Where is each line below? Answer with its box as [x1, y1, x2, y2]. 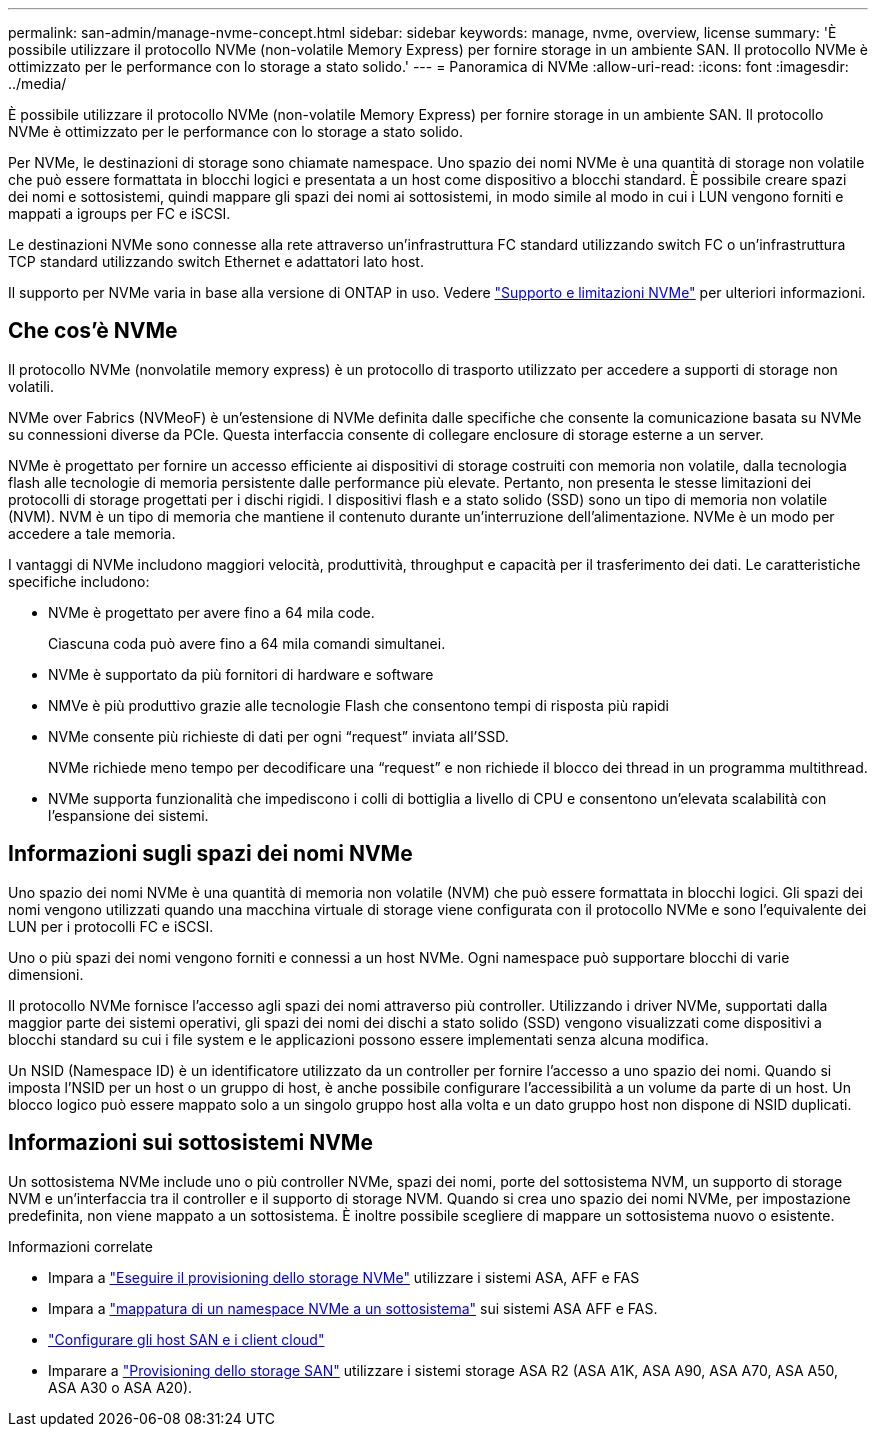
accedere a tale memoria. [8, 524, 176, 542]
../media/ [8, 75, 67, 92]
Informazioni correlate [8, 1237, 153, 1255]
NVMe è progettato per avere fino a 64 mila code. [48, 603, 375, 621]
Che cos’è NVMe [8, 318, 178, 344]
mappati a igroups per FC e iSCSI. [8, 205, 231, 222]
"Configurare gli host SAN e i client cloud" [48, 1330, 325, 1348]
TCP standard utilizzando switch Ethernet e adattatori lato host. [8, 253, 424, 270]
